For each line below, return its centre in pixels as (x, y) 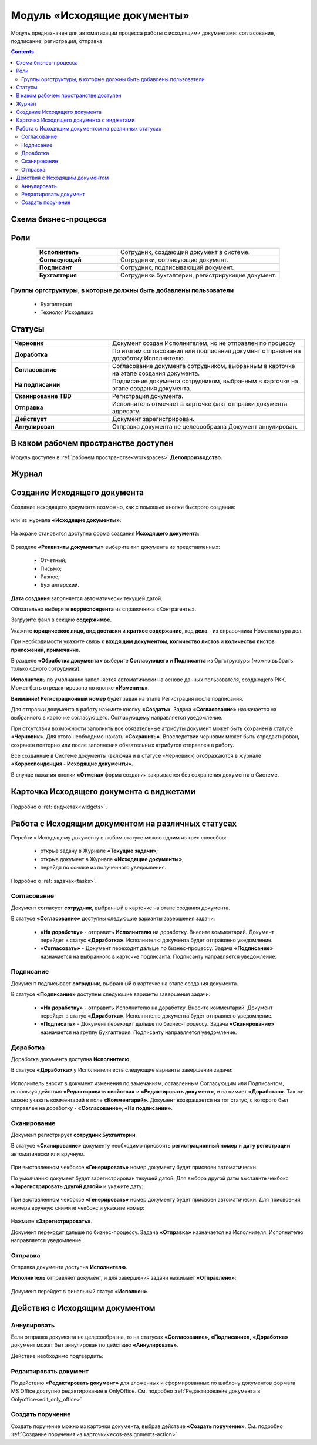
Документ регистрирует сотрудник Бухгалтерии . (74, 1135)
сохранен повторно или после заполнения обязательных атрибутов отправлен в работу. (123, 745)
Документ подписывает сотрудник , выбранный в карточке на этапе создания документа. (125, 983)
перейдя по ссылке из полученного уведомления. (103, 868)
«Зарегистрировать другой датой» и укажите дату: (77, 1186)
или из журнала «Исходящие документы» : (66, 520)
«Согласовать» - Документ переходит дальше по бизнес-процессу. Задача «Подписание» (157, 948)
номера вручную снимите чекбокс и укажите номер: (78, 1207)
